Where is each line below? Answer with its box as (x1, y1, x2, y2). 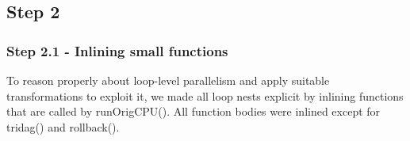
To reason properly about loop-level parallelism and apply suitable (6, 72, 330, 88)
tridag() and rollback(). (6, 118, 120, 135)
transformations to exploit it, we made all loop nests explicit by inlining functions (6, 87, 404, 104)
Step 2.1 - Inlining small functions (6, 40, 228, 60)
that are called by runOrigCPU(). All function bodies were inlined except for (6, 103, 381, 120)
